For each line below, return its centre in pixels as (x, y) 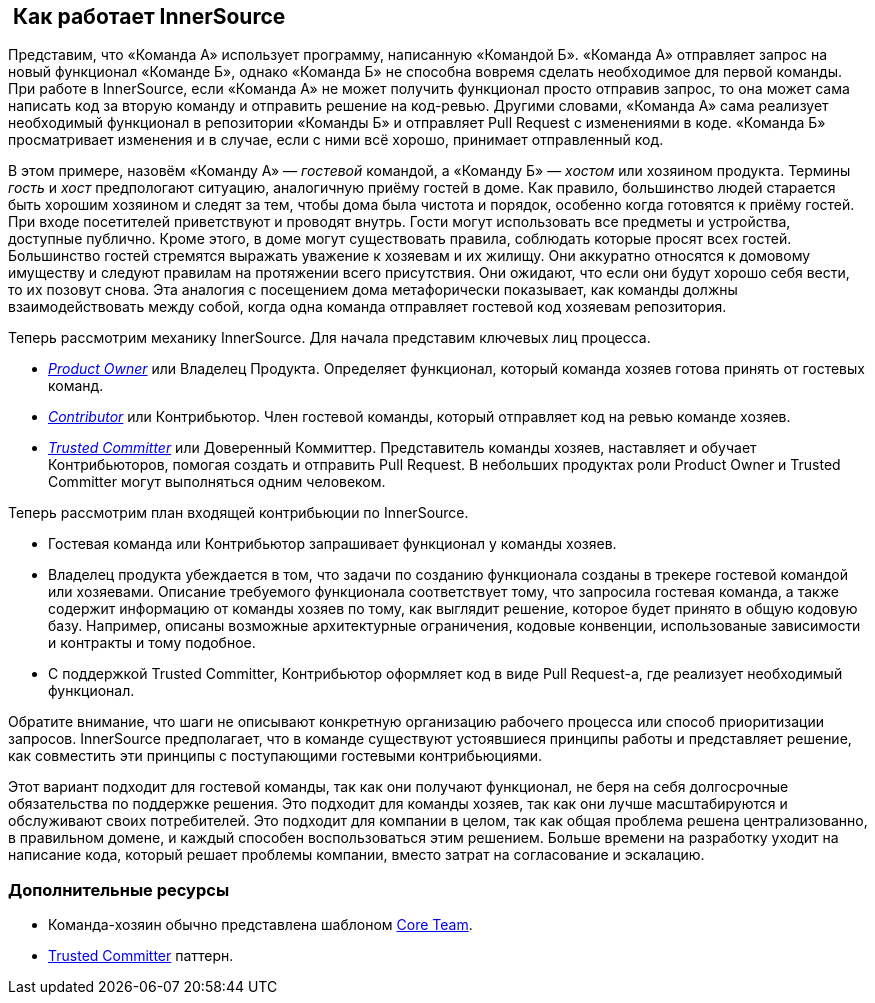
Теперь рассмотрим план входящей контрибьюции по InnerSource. (238, 513)
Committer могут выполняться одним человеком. (217, 482)
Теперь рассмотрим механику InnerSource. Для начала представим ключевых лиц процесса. (329, 338)
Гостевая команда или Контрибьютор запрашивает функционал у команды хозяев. (332, 544)
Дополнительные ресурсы (119, 889)
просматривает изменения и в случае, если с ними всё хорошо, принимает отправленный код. (336, 140)
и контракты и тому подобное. (152, 643)
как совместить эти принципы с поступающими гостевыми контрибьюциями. (275, 756)
